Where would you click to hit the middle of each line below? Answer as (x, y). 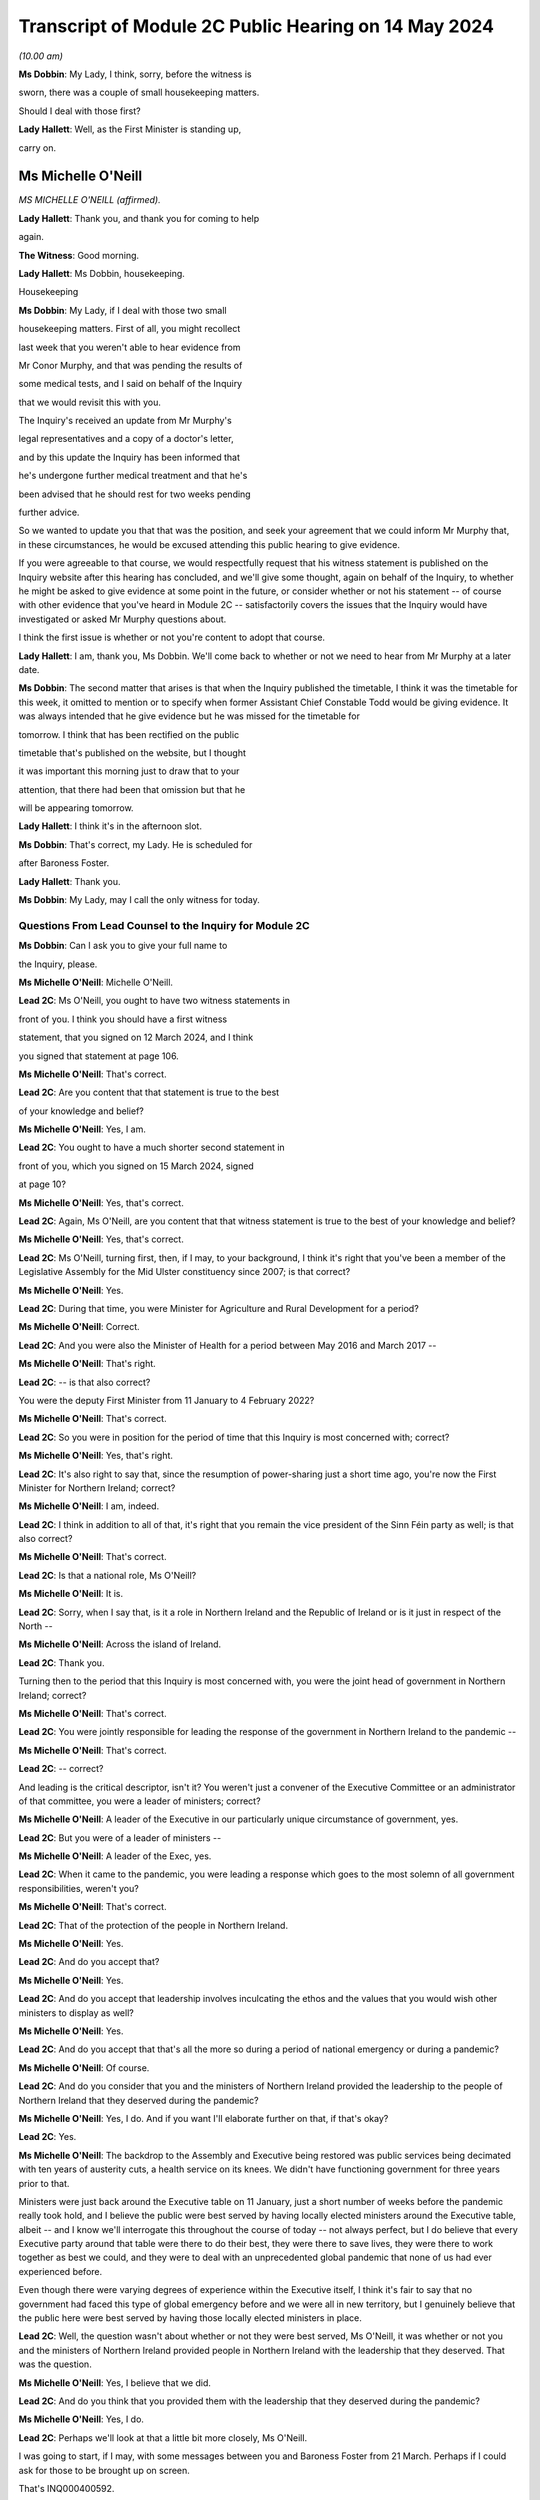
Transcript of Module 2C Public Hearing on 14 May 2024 (256, 26)
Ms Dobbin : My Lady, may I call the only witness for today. (139, 900)
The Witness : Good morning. (79, 255)
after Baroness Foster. (64, 863)
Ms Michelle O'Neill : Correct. (79, 1327)
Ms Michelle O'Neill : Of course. (84, 2067)
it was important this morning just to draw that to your (129, 771)
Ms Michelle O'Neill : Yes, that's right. (96, 1456)
